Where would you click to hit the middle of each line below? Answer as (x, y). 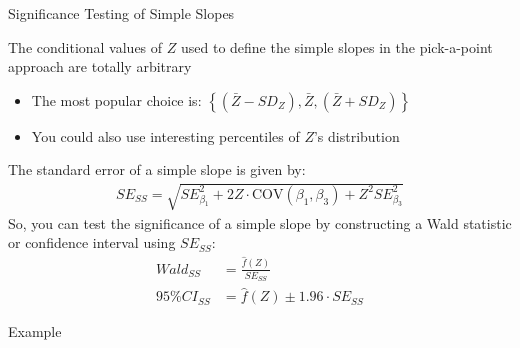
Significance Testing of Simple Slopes (121, 13)
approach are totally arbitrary (100, 66)
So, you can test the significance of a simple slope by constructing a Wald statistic (260, 222)
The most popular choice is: (116, 99)
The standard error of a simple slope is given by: (157, 169)
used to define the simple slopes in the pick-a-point (336, 46)
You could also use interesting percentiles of (165, 135)
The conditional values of (85, 46)
